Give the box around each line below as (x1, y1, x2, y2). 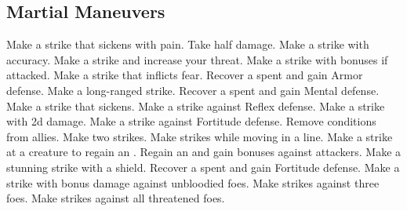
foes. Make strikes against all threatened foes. (6, 190, 225, 206)
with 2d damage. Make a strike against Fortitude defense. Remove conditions (6, 113, 376, 129)
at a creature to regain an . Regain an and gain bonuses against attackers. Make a (6, 144, 402, 160)
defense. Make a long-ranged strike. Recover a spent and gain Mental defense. (6, 82, 380, 98)
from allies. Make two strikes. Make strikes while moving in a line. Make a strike (6, 128, 393, 144)
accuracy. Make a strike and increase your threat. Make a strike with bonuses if (6, 51, 388, 67)
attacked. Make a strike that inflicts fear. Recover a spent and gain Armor (6, 67, 363, 83)
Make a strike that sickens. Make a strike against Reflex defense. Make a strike (6, 97, 385, 114)
